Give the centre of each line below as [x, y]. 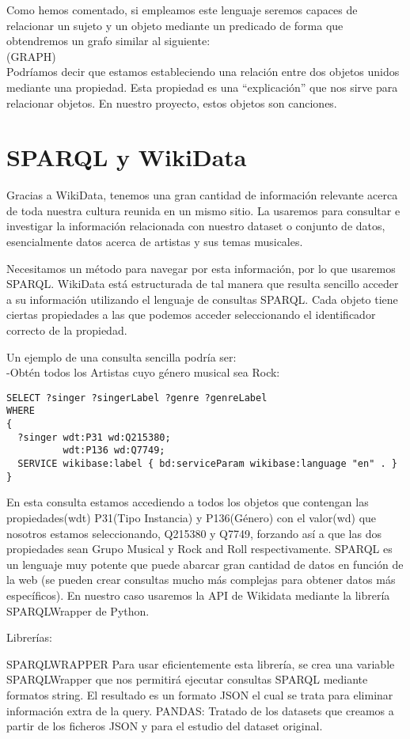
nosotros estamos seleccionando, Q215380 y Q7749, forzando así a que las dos [194, 533]
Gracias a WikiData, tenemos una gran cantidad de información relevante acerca [202, 195]
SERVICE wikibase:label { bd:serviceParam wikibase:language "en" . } [207, 464]
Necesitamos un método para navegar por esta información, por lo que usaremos [201, 268]
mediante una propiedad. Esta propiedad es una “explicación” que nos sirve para [202, 87]
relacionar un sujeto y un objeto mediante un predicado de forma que [175, 25]
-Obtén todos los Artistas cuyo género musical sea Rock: [143, 372]
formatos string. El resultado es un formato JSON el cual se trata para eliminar [200, 694]
